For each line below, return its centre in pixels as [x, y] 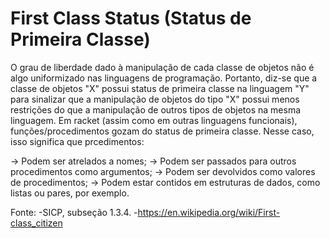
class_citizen [36, 223]
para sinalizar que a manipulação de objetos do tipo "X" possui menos [155, 99]
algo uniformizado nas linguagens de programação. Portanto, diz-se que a [164, 78]
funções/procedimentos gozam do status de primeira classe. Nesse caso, [162, 131]
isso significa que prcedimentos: [77, 141]
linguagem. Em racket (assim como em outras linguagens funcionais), [154, 120]
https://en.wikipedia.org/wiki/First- [209, 212]
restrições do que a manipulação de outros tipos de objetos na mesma [156, 109]
